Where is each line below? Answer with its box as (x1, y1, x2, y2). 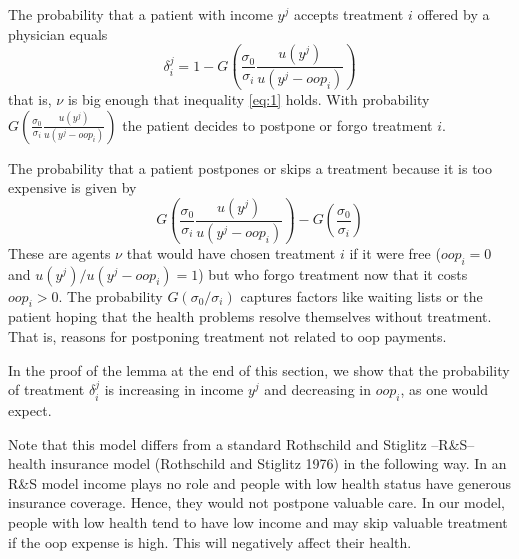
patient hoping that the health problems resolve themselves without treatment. (8, 306, 492, 327)
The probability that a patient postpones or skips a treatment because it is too (8, 157, 492, 178)
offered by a (417, 4, 490, 24)
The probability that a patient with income (8, 4, 273, 24)
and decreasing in (264, 379, 371, 400)
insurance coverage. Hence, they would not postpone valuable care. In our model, (8, 492, 505, 513)
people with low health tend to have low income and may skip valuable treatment (8, 511, 508, 532)
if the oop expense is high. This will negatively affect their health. (8, 531, 412, 552)
